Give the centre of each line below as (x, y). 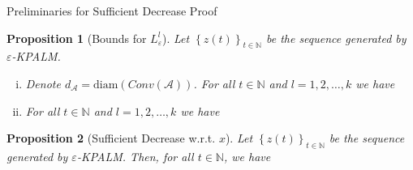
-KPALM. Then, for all (135, 156)
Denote (43, 83)
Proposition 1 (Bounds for (77, 38)
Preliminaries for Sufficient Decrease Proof (112, 11)
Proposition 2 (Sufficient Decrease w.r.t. (111, 138)
